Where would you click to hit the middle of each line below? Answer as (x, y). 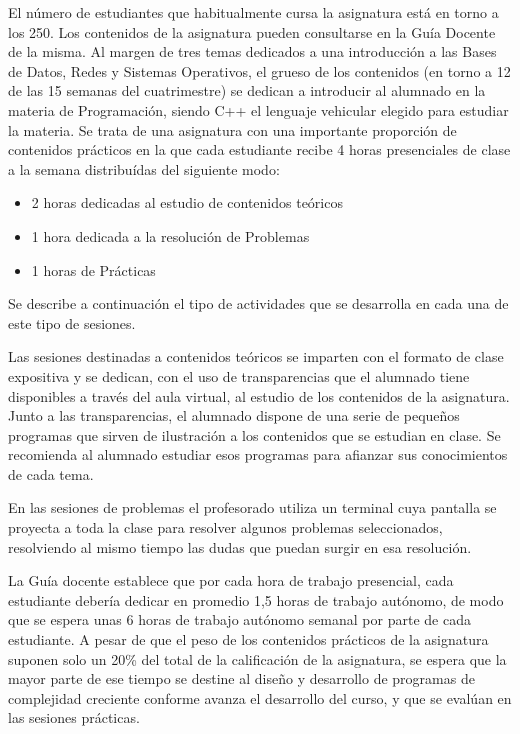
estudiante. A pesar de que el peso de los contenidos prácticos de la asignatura (248, 639)
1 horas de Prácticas (93, 269)
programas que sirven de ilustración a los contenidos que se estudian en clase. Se (254, 434)
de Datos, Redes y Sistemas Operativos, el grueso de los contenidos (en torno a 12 (259, 70)
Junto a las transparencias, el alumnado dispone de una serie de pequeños (234, 415)
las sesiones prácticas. (74, 717)
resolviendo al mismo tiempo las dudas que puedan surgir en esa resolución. (240, 546)
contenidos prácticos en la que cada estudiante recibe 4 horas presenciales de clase (259, 149)
